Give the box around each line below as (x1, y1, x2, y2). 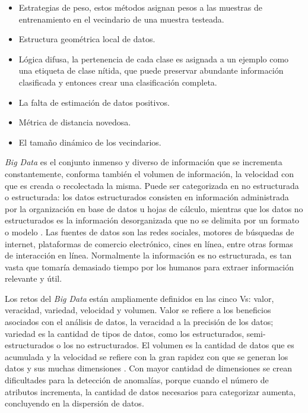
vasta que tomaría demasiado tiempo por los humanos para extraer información (5, 260, 294, 273)
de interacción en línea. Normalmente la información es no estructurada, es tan (5, 249, 292, 261)
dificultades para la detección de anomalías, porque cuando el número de (5, 374, 269, 386)
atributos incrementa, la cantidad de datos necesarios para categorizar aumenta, (5, 385, 296, 398)
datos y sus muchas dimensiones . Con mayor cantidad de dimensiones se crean (5, 362, 293, 374)
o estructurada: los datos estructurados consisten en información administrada (5, 191, 289, 203)
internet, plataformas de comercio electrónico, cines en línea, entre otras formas (5, 237, 293, 250)
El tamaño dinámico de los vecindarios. (18, 135, 161, 148)
